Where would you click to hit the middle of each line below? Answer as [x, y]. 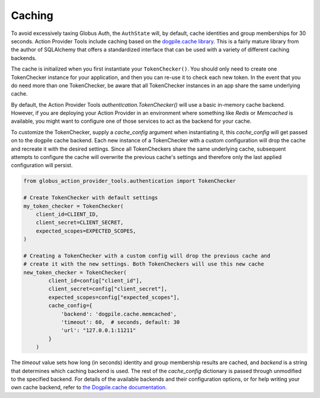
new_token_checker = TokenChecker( [75, 272]
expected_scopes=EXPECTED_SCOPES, [86, 231]
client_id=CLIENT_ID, [67, 214]
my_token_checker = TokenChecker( [73, 206]
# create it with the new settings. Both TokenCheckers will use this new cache [144, 264]
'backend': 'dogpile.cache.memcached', [119, 314]
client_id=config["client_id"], [95, 281]
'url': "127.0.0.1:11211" [98, 330]
